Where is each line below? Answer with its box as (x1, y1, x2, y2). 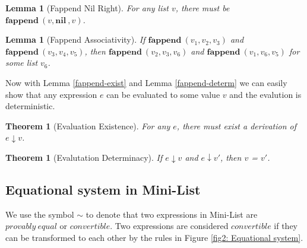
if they (274, 220, 298, 232)
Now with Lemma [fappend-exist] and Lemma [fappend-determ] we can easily (5, 76, 287, 88)
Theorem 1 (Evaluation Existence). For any (5, 119, 170, 132)
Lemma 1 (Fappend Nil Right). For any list (5, 2, 169, 14)
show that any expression (5, 88, 97, 100)
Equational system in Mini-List (5, 180, 201, 198)
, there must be (175, 2, 230, 14)
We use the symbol (5, 208, 74, 220)
